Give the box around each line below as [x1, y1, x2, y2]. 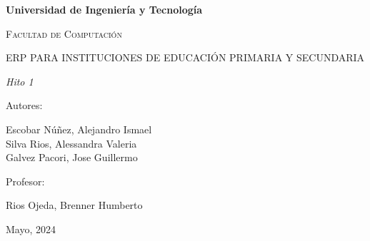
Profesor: [6, 173, 45, 188]
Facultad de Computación [6, 26, 122, 41]
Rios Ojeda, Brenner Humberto [6, 198, 143, 212]
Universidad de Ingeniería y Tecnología [6, 2, 203, 16]
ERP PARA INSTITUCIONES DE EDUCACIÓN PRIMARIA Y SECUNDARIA [6, 50, 365, 65]
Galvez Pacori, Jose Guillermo [6, 150, 138, 165]
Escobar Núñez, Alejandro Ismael [6, 121, 152, 136]
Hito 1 [6, 73, 34, 88]
